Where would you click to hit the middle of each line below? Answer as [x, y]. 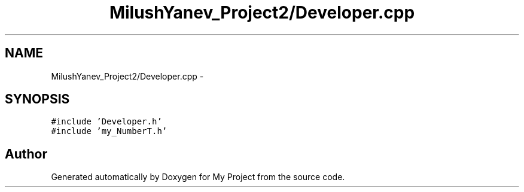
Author [26, 154]
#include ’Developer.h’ [106, 122]
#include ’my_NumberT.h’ [109, 131]
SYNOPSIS [37, 99]
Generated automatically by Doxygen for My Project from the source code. [198, 177]
